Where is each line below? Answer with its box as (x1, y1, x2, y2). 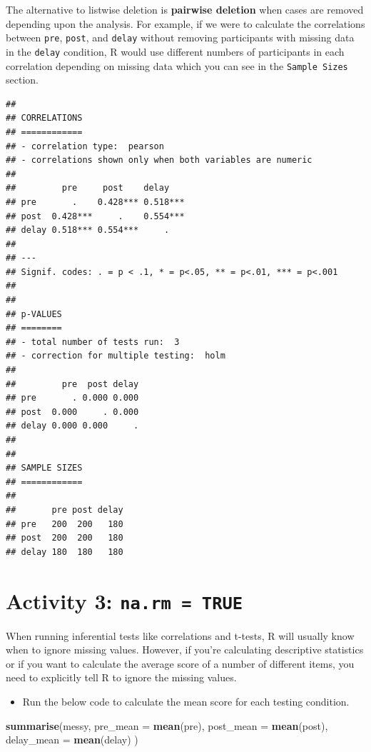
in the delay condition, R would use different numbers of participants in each (6, 44, 345, 59)
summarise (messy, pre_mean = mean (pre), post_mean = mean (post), (6, 718, 328, 733)
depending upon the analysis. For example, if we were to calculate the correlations (6, 16, 365, 31)
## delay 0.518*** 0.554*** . (6, 225, 170, 236)
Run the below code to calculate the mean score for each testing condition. (22, 693, 350, 708)
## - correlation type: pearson (6, 141, 164, 151)
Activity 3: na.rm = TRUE (6, 586, 243, 615)
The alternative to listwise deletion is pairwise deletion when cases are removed (6, 2, 364, 16)
